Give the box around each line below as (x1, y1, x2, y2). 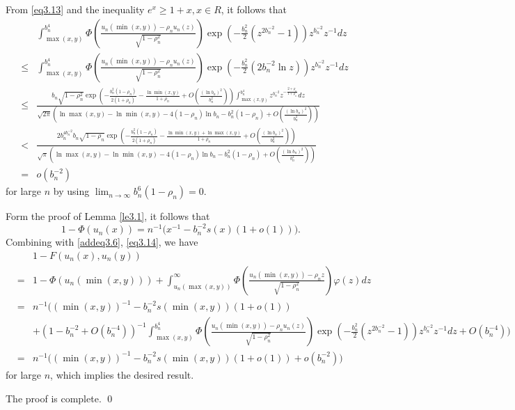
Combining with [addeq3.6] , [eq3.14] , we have (6, 235, 198, 249)
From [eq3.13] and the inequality (6, 2, 145, 16)
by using (53, 184, 90, 198)
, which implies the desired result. (50, 367, 194, 381)
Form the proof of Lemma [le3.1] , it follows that (6, 209, 210, 223)
